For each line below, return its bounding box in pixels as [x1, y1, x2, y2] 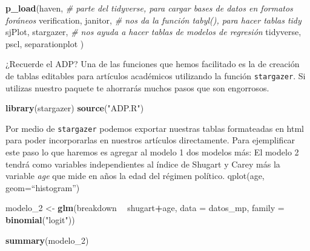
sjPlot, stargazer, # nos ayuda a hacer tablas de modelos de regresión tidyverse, [5, 25, 302, 38]
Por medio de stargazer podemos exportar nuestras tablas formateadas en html [5, 122, 304, 134]
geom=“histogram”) [5, 181, 80, 194]
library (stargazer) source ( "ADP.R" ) [5, 102, 144, 114]
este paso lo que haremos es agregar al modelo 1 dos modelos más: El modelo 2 [5, 146, 299, 158]
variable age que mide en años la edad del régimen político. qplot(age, [5, 169, 265, 182]
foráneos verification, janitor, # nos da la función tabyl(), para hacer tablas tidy [5, 13, 302, 26]
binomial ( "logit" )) [5, 214, 75, 226]
